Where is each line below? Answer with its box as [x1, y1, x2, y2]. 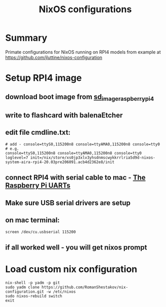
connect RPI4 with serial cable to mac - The [5, 173, 146, 182]
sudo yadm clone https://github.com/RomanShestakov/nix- [5, 285, 128, 290]
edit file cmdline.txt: [5, 128, 71, 137]
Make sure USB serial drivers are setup [5, 198, 131, 207]
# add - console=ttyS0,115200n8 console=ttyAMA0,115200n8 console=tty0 [5, 141, 160, 147]
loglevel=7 [5, 155, 28, 160]
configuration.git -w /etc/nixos [5, 289, 76, 294]
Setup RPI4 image [5, 72, 82, 84]
